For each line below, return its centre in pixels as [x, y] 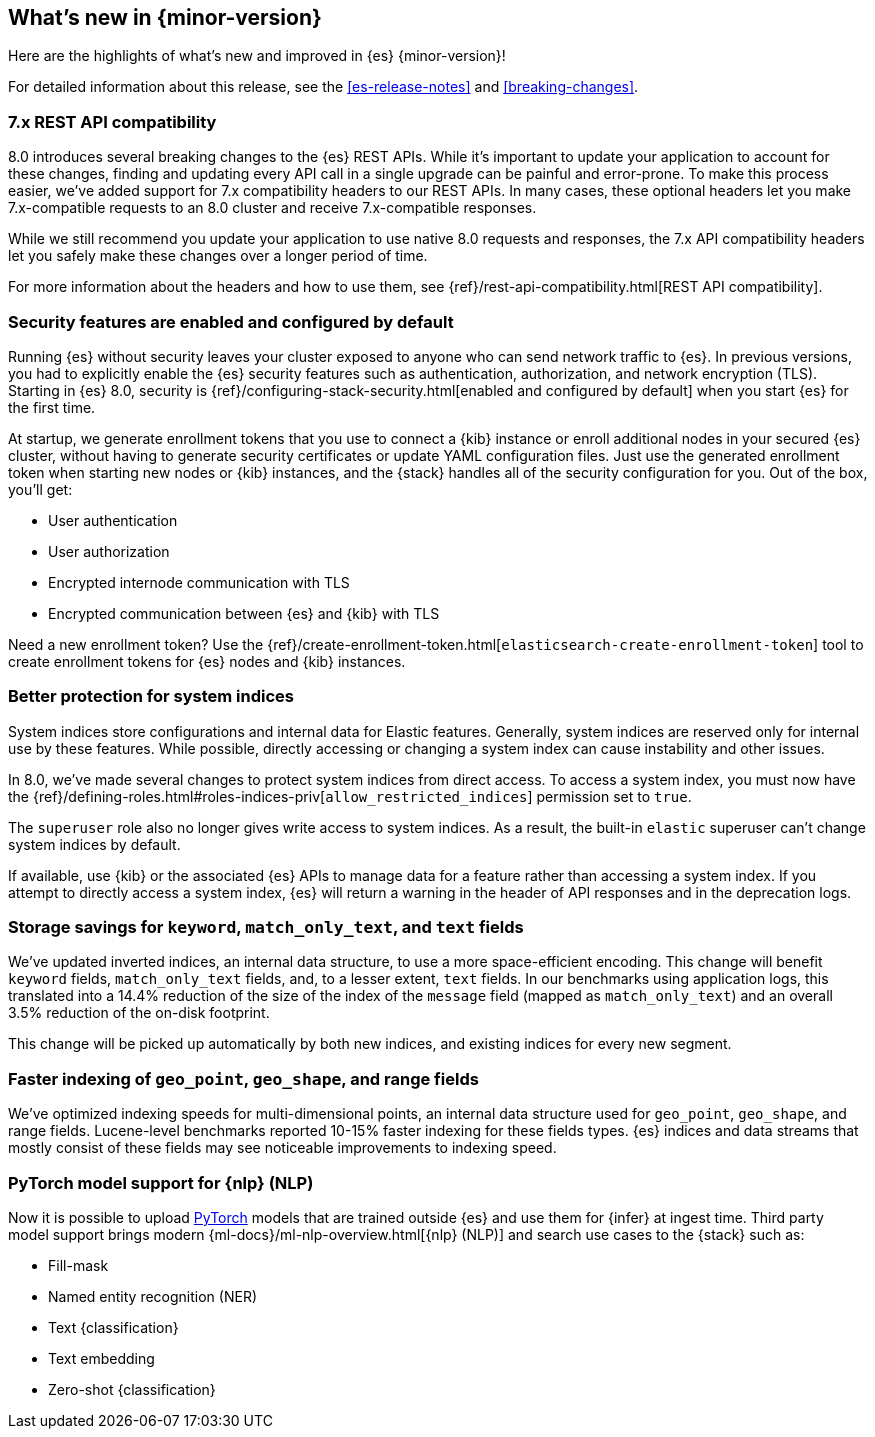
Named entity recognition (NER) [153, 1296]
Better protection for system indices [151, 696]
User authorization [109, 551]
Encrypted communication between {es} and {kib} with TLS [244, 613]
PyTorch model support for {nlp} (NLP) [161, 1182]
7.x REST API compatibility [112, 121]
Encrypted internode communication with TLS [199, 582]
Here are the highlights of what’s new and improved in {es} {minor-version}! [257, 56]
